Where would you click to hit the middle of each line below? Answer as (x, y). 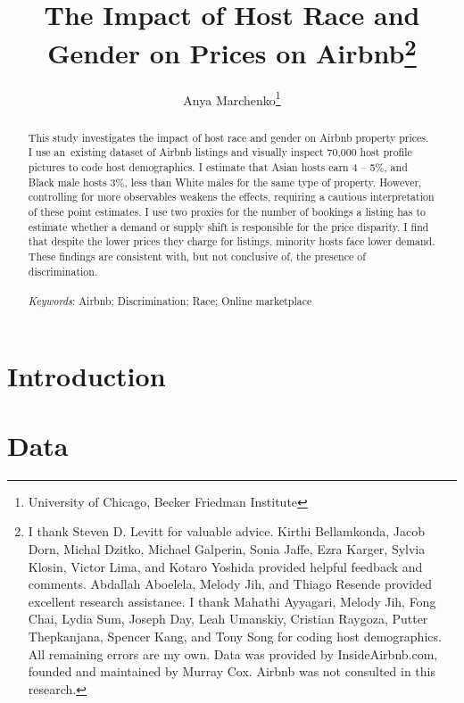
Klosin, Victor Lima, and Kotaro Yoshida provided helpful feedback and (225, 566)
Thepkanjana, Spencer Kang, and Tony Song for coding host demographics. (235, 637)
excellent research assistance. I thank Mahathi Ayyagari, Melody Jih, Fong (232, 601)
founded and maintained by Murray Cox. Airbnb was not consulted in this (232, 671)
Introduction (87, 375)
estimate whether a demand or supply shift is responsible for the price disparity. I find (228, 226)
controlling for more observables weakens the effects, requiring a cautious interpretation (231, 197)
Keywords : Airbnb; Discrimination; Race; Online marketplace (170, 300)
